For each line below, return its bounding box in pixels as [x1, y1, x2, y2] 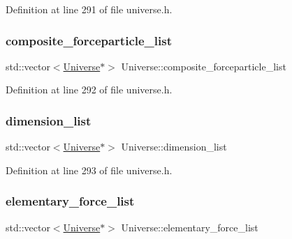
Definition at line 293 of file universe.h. [6, 162, 173, 177]
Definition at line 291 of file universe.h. [6, 2, 173, 16]
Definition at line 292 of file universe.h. [6, 82, 173, 97]
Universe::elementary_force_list [121, 219, 258, 234]
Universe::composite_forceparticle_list [121, 59, 286, 73]
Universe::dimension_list [121, 139, 227, 154]
